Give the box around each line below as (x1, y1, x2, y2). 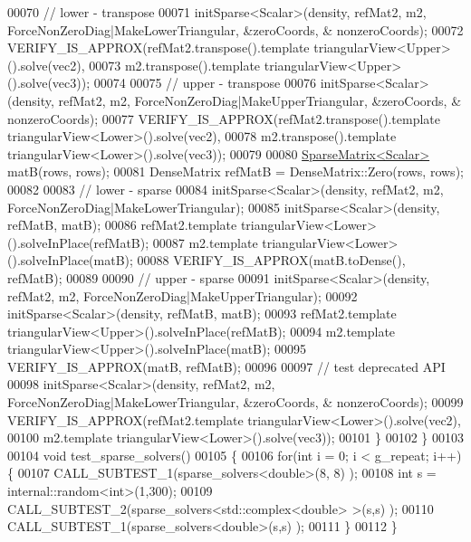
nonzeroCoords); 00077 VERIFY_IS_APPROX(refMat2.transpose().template (7, 109, 440, 128)
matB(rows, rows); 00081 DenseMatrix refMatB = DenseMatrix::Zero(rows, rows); (7, 162, 464, 181)
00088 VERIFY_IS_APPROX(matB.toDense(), (137, 251, 406, 270)
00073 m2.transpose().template (89, 55, 261, 74)
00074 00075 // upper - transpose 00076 (93, 73, 316, 92)
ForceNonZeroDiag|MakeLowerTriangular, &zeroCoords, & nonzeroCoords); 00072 (7, 20, 464, 39)
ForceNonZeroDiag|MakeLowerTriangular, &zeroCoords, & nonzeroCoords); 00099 (7, 393, 464, 412)
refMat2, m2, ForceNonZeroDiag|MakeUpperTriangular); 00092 (7, 286, 358, 305)
